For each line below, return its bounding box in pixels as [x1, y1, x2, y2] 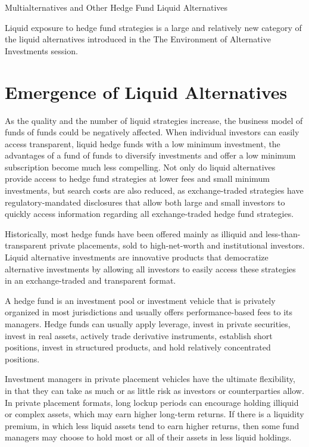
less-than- [265, 227, 301, 240]
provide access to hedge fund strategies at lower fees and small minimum [5, 172, 270, 185]
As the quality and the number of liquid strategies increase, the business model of [5, 114, 303, 126]
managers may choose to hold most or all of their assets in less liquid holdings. [5, 431, 292, 443]
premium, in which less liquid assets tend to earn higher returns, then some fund [5, 419, 299, 432]
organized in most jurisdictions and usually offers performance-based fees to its [5, 306, 293, 318]
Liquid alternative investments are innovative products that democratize [5, 251, 269, 263]
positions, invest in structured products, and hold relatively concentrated [5, 341, 271, 353]
